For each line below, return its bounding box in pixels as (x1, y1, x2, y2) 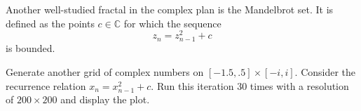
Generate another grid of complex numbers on (6, 65, 204, 79)
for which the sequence (123, 15, 222, 30)
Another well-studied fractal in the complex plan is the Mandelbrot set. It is (6, 2, 334, 16)
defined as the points (6, 15, 95, 30)
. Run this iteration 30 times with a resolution (151, 78, 349, 93)
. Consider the (294, 65, 356, 79)
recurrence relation (6, 78, 86, 93)
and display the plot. (60, 92, 150, 107)
